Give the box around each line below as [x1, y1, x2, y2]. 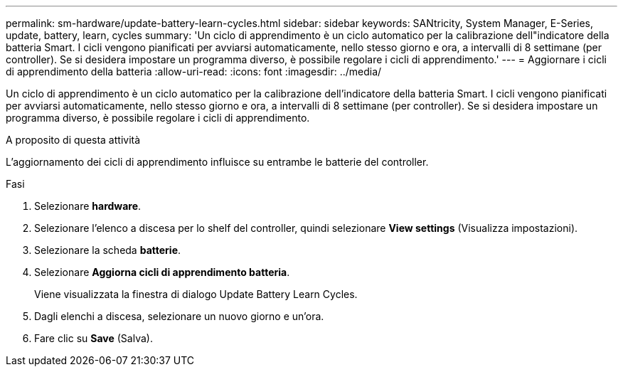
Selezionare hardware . [34, 200, 142, 212]
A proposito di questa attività [6, 134, 141, 146]
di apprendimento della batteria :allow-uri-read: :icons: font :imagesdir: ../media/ [6, 65, 382, 78]
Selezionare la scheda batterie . [34, 244, 181, 256]
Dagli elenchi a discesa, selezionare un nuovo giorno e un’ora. [34, 310, 324, 322]
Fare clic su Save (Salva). [34, 332, 153, 344]
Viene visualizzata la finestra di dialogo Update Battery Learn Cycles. [34, 288, 358, 300]
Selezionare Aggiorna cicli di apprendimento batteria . [34, 266, 290, 278]
